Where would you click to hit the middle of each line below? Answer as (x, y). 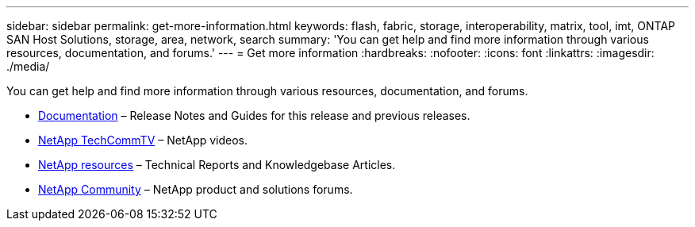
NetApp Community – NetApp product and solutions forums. (196, 189)
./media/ (28, 66)
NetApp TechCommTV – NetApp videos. (143, 140)
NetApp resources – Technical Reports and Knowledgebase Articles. (217, 165)
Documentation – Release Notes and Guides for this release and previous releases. (254, 115)
